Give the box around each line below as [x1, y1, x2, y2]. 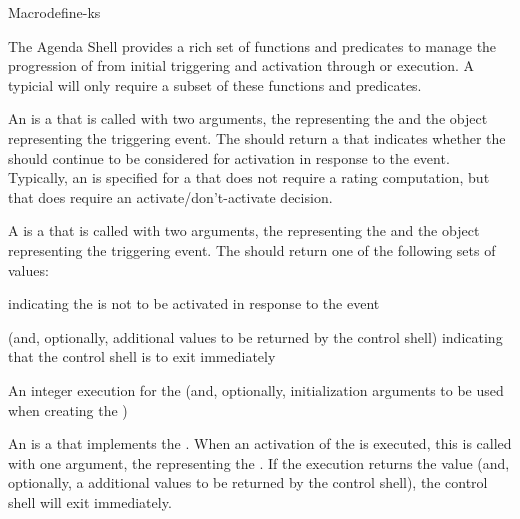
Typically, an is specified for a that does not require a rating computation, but [8, 167, 490, 188]
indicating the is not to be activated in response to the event [8, 293, 380, 314]
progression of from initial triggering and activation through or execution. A [8, 55, 474, 76]
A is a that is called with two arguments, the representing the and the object [8, 220, 480, 241]
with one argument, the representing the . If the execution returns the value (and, [8, 452, 510, 473]
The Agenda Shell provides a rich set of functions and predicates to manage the [8, 35, 497, 56]
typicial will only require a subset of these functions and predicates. [8, 74, 422, 95]
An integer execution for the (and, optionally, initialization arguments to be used [8, 379, 504, 400]
